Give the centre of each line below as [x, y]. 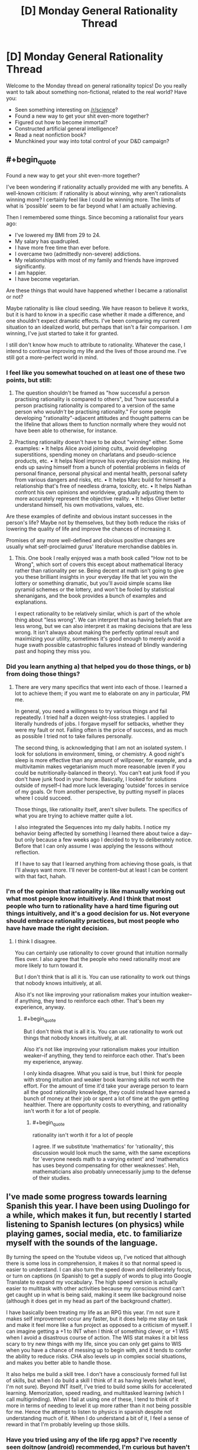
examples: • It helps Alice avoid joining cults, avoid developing [91, 448]
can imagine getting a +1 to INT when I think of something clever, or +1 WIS [98, 1331]
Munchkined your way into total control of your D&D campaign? [92, 141]
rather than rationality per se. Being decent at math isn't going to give [99, 571]
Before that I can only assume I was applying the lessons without [94, 846]
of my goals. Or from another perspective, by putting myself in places [99, 791]
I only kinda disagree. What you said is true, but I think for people [103, 1073]
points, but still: [29, 380]
